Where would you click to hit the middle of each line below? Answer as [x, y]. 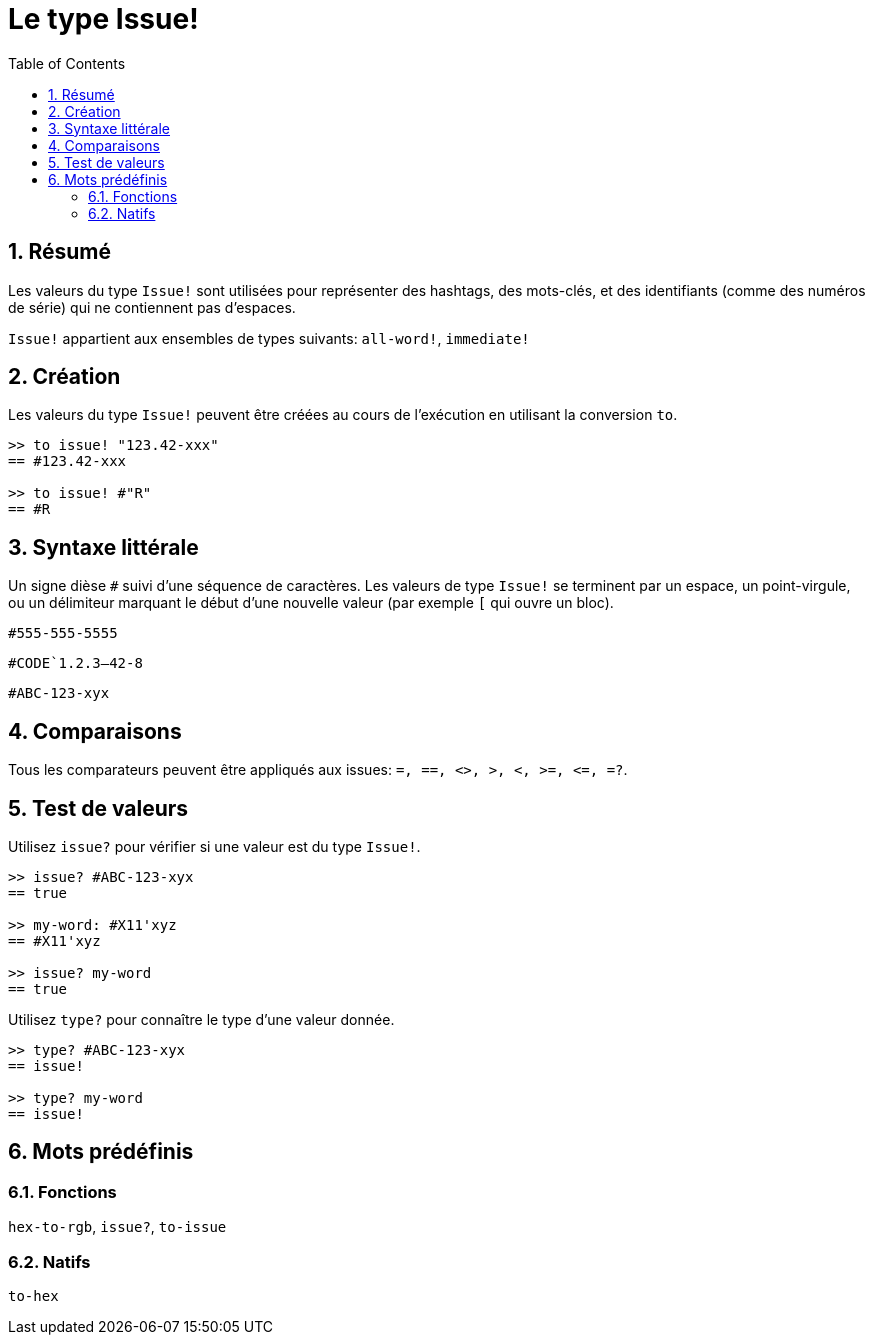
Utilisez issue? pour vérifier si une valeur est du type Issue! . [214, 846]
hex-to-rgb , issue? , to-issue [117, 1227]
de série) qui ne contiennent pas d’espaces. [152, 307]
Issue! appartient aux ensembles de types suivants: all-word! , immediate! [269, 338]
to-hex [33, 1295]
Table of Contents [67, 63]
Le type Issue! [103, 19]
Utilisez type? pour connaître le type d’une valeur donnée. [201, 1019]
